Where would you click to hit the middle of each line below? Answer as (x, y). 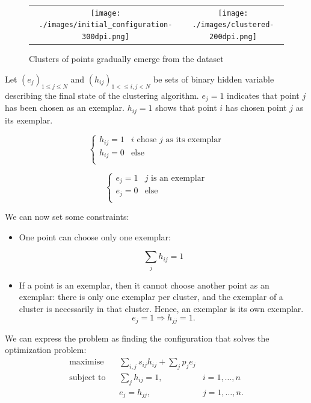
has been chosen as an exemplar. (65, 108)
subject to (88, 377)
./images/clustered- (233, 25)
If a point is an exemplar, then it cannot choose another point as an (144, 285)
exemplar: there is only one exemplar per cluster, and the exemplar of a (151, 297)
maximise (87, 362)
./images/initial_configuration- (106, 25)
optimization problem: (46, 350)
